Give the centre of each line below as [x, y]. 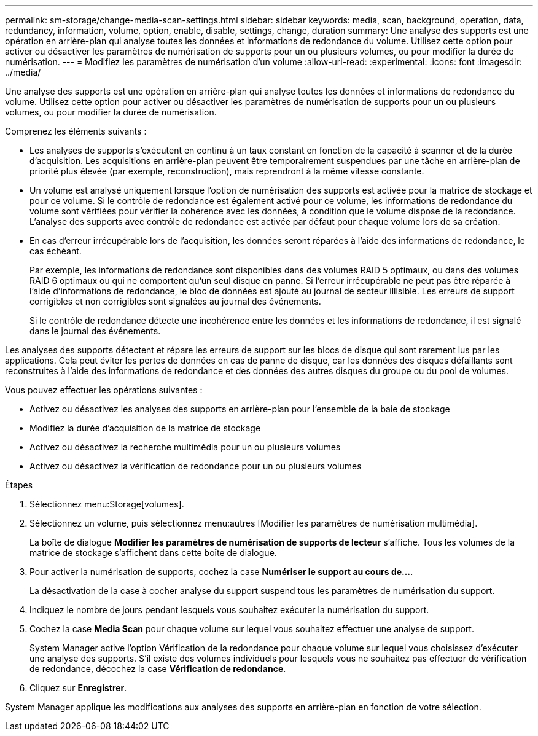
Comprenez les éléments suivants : [76, 131]
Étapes [19, 485]
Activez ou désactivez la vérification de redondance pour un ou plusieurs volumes [196, 466]
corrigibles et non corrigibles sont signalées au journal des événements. [175, 301]
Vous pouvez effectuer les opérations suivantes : [104, 390]
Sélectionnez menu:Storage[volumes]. [107, 504]
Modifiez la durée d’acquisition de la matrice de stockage [145, 428]
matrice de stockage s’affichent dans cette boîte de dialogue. [153, 553]
